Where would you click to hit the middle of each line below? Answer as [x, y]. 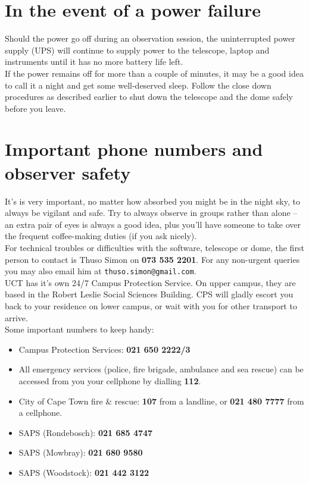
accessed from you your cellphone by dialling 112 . [110, 380]
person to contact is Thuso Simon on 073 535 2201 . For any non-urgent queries [152, 259]
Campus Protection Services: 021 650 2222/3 [104, 349]
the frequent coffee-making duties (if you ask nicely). [101, 236]
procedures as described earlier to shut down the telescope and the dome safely [149, 97]
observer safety [68, 172]
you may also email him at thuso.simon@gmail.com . [101, 271]
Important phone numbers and [134, 149]
